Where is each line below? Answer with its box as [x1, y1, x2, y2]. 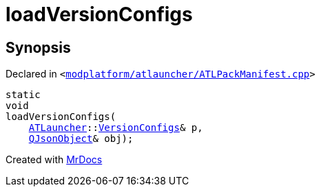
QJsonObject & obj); [28, 133, 134, 145]
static [6, 89, 41, 101]
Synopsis [6, 38, 71, 56]
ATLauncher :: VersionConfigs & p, [28, 122, 203, 134]
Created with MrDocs [6, 154, 103, 166]
